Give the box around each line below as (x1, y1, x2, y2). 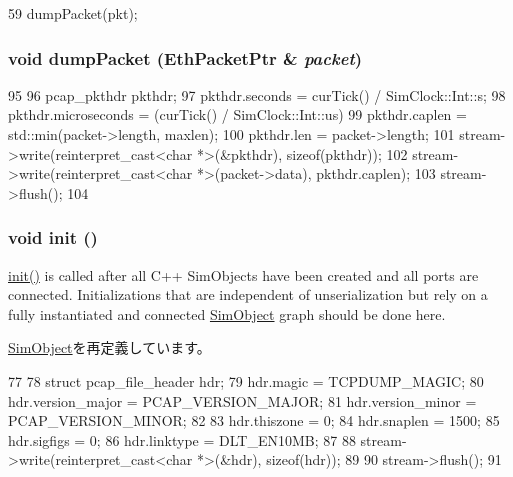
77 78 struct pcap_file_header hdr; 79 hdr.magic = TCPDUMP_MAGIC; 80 (8, 370, 484, 391)
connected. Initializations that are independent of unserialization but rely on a (8, 284, 488, 305)
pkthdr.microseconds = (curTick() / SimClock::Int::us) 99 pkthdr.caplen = (8, 104, 467, 125)
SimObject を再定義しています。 (8, 337, 211, 358)
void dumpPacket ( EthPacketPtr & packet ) (8, 45, 363, 70)
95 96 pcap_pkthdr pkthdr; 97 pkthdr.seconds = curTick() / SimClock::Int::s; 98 (8, 84, 506, 105)
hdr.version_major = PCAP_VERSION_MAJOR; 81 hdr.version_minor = (8, 390, 477, 411)
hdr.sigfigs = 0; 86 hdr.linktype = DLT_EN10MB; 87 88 (8, 429, 356, 450)
